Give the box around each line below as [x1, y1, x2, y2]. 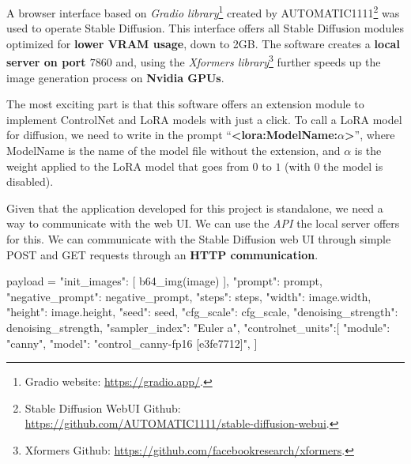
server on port [6, 54, 86, 70]
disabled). [6, 173, 54, 190]
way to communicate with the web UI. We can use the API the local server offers [6, 215, 400, 232]
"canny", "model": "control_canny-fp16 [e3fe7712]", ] [6, 334, 258, 351]
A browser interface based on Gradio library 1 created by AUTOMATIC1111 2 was [6, 2, 400, 21]
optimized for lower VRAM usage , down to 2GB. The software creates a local [6, 35, 400, 51]
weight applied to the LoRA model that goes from [6, 157, 249, 174]
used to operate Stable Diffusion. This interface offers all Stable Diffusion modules [6, 20, 405, 36]
